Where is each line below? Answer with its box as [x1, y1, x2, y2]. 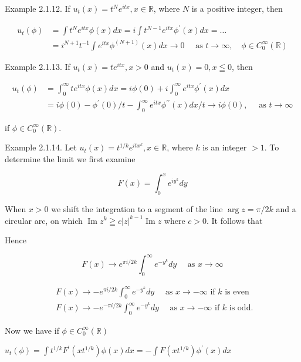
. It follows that [207, 214, 263, 226]
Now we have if [5, 324, 59, 336]
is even [225, 287, 249, 296]
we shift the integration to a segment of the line [51, 202, 223, 214]
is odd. [229, 304, 253, 313]
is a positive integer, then [191, 2, 283, 14]
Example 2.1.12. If [5, 2, 70, 14]
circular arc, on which [5, 214, 83, 226]
